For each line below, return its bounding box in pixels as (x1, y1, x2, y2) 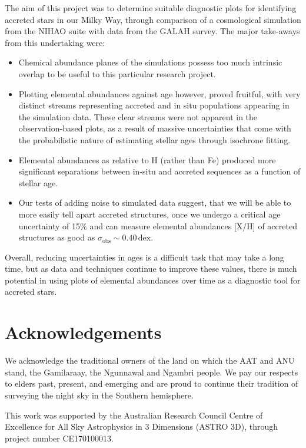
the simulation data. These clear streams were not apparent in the (18, 110, 258, 123)
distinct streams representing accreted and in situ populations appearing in (18, 99, 290, 111)
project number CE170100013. (5, 431, 114, 444)
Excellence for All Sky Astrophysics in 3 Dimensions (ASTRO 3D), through (5, 420, 278, 433)
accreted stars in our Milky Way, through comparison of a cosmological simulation (5, 13, 301, 25)
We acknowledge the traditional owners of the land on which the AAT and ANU (5, 354, 295, 367)
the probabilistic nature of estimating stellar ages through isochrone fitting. (18, 133, 291, 146)
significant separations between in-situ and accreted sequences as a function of (18, 165, 301, 177)
